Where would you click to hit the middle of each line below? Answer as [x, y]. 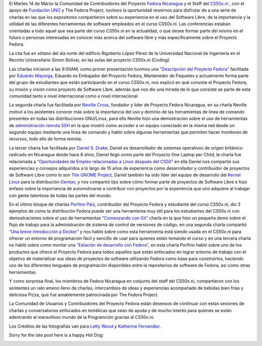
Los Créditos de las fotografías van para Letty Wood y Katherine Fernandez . [85, 326]
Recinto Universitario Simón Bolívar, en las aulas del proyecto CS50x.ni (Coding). [90, 60]
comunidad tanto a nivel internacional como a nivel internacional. [74, 96]
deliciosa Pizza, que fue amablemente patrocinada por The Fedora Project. [84, 295]
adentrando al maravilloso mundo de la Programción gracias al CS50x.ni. [82, 317]
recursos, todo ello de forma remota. [46, 139]
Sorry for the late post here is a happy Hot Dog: [56, 335]
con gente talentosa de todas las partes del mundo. [60, 195]
